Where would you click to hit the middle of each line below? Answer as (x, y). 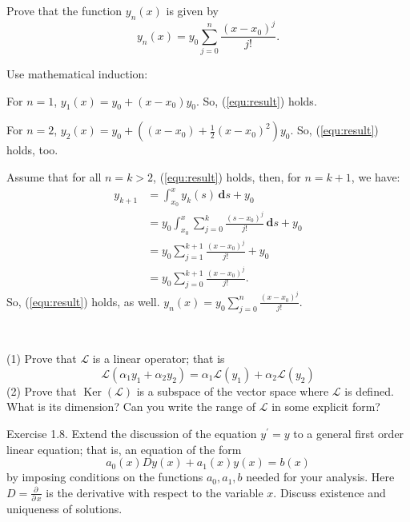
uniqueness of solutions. (64, 509)
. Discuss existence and (330, 492)
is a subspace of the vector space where (233, 391)
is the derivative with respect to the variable (155, 492)
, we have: (376, 177)
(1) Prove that (42, 359)
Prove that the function (64, 10)
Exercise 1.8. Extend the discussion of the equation (132, 433)
